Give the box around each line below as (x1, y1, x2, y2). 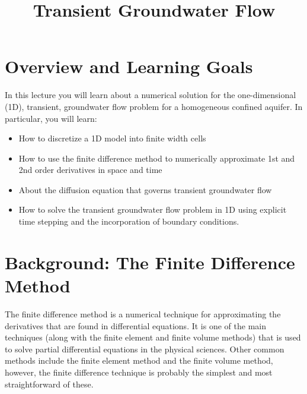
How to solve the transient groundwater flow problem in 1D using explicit (18, 203, 287, 216)
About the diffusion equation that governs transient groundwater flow (18, 183, 272, 196)
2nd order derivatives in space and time (18, 163, 162, 176)
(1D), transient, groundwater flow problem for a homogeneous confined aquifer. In (5, 100, 303, 112)
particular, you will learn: (5, 112, 97, 124)
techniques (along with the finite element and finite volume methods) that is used (5, 331, 301, 343)
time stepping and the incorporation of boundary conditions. (18, 215, 239, 228)
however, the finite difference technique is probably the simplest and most (5, 365, 273, 378)
